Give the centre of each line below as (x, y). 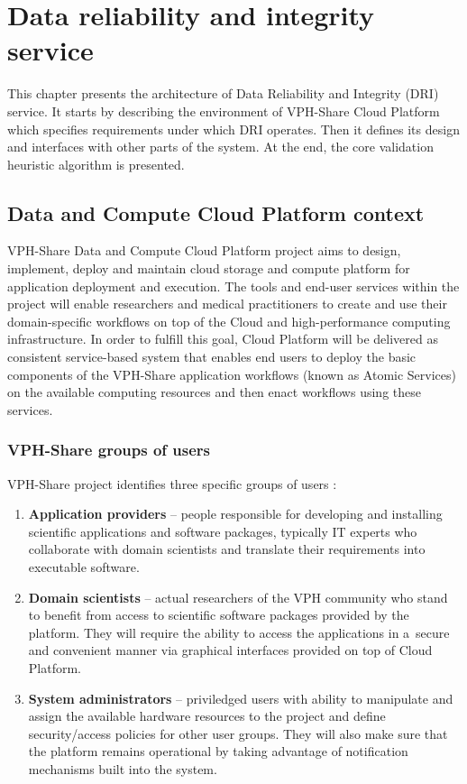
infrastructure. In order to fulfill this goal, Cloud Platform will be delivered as (223, 339)
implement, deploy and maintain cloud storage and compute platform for (209, 268)
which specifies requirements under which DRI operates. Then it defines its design (233, 129)
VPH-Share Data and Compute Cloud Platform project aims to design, (204, 250)
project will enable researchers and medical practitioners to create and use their (227, 304)
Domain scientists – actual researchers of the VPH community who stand (238, 597)
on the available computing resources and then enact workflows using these (214, 392)
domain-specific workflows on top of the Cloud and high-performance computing (229, 321)
